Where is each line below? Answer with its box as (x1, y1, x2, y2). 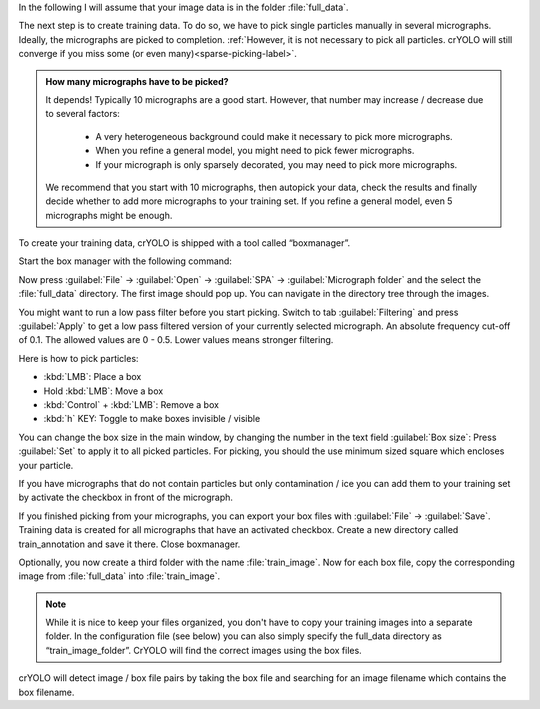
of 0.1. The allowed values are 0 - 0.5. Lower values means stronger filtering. (18, 334, 334, 346)
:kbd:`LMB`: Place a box (43, 371, 142, 383)
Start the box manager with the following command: (18, 255, 232, 267)
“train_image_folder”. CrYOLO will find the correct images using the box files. (45, 644, 362, 656)
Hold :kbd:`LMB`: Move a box (43, 385, 164, 397)
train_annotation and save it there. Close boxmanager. (18, 538, 241, 550)
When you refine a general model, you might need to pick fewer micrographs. (95, 145, 415, 157)
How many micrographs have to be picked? (45, 75, 229, 87)
